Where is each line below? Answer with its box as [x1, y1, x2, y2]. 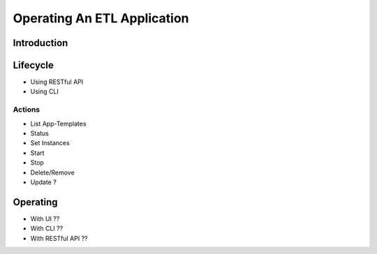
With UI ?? [30, 214, 60, 223]
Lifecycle [13, 59, 54, 71]
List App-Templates [30, 119, 87, 128]
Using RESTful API [30, 77, 84, 87]
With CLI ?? [30, 224, 64, 233]
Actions [13, 105, 40, 114]
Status [30, 129, 49, 137]
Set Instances [30, 139, 70, 147]
